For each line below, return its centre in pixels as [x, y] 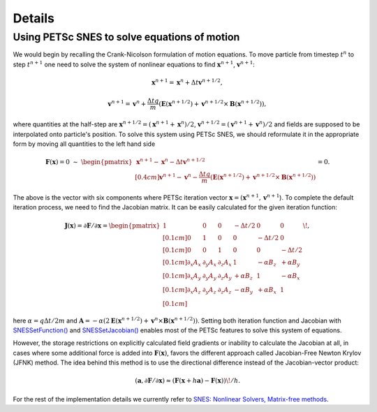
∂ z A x [224, 263]
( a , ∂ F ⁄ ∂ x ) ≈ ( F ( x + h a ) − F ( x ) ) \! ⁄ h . [188, 381]
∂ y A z [209, 291]
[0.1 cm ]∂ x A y [182, 277]
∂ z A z [224, 291]
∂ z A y [224, 277]
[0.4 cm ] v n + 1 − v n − [167, 176]
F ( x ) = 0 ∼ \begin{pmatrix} [89, 162]
